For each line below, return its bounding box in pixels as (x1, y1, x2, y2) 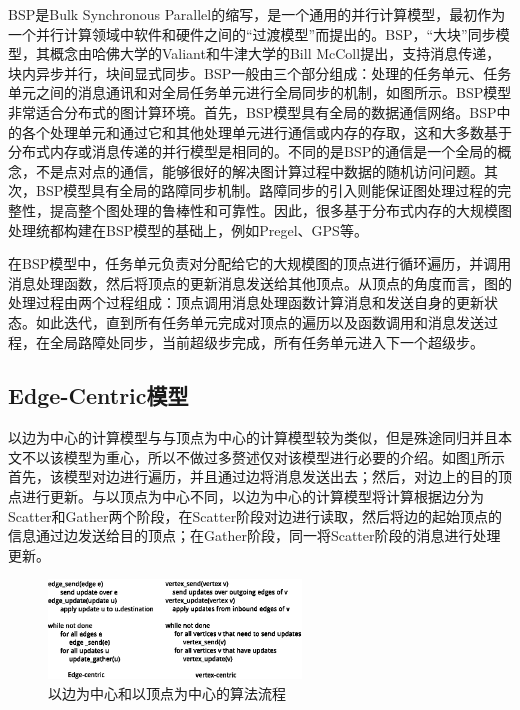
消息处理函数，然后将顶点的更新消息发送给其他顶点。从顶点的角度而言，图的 (8, 272, 512, 293)
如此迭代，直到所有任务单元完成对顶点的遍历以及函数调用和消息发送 (35, 311, 484, 332)
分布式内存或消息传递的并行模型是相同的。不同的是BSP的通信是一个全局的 (8, 141, 498, 162)
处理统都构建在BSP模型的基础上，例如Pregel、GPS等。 (8, 219, 368, 240)
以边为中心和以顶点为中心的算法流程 (48, 682, 286, 703)
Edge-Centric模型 (8, 380, 189, 411)
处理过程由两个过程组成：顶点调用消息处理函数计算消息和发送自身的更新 (8, 292, 484, 313)
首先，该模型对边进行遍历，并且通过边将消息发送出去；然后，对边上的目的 (8, 466, 498, 487)
